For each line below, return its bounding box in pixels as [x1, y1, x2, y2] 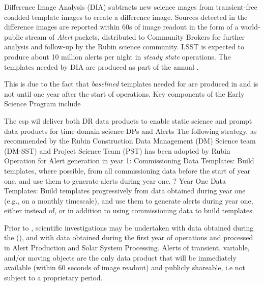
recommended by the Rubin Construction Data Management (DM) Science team [4, 135, 256, 146]
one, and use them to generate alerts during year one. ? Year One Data [4, 175, 226, 186]
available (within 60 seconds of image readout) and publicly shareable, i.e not [4, 262, 245, 273]
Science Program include [4, 98, 81, 109]
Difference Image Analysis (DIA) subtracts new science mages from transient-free [4, 2, 257, 12]
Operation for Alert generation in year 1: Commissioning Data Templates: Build [4, 155, 254, 166]
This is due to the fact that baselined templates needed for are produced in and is [4, 78, 258, 89]
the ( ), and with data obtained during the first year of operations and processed [4, 232, 253, 243]
